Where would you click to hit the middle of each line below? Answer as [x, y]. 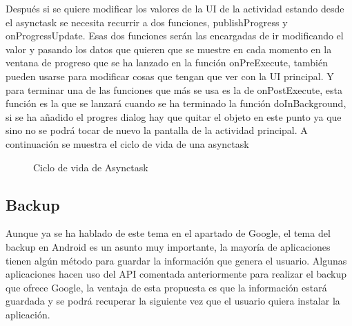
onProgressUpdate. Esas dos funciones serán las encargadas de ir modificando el [175, 36]
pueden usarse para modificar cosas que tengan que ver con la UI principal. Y [170, 76]
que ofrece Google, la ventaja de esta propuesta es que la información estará [166, 287]
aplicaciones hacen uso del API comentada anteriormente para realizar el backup [176, 274]
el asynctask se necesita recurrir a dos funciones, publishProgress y [147, 22]
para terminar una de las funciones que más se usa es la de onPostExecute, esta [174, 89]
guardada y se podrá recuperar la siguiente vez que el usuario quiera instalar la [173, 301]
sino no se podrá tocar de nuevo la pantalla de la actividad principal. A [157, 130]
